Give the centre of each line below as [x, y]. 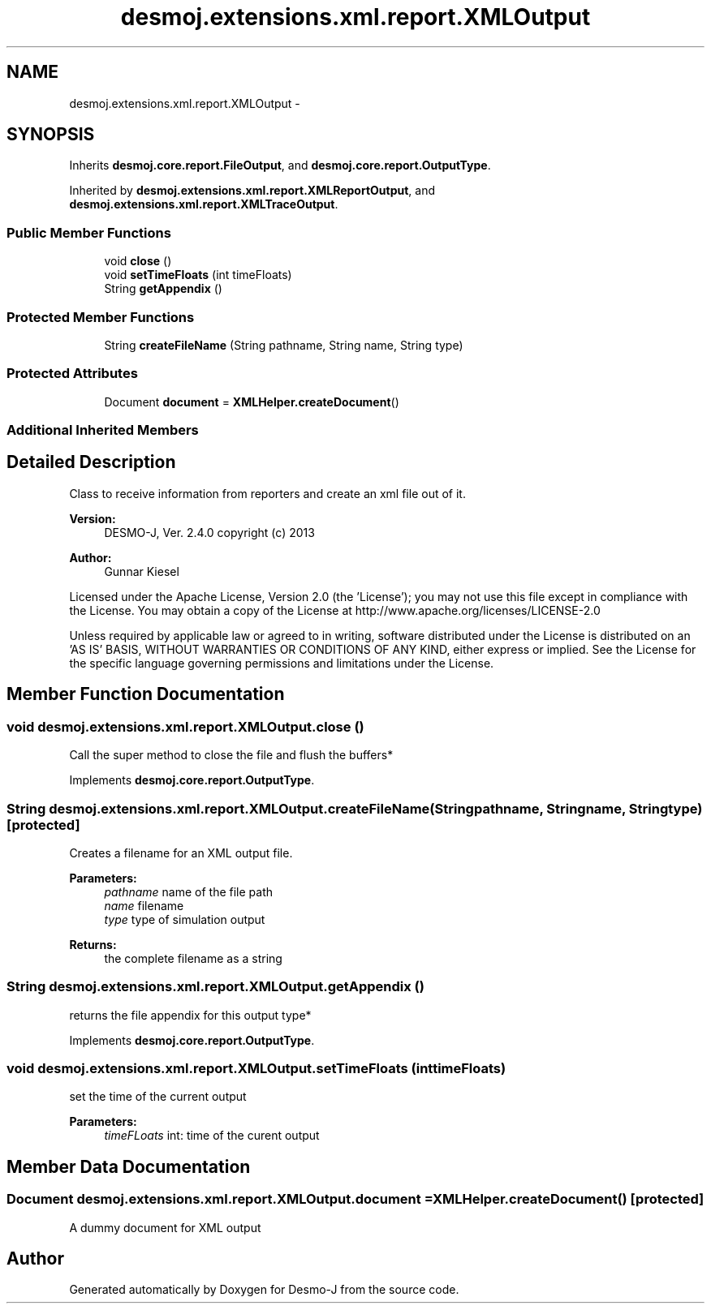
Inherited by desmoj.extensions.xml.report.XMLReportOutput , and [252, 191]
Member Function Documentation [146, 694]
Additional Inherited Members [103, 430]
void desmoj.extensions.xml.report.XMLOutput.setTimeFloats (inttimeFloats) [256, 1068]
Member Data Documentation [129, 1166]
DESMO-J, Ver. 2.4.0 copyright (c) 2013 [209, 532]
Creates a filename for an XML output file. [181, 853]
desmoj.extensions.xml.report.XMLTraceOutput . [204, 204]
